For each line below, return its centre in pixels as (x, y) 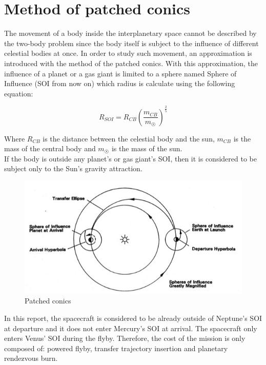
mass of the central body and (50, 148)
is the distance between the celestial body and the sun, (129, 138)
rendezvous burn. (31, 358)
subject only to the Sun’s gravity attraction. (73, 168)
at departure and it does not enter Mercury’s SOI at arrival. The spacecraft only (131, 328)
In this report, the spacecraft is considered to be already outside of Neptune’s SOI (133, 318)
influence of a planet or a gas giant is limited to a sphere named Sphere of (120, 73)
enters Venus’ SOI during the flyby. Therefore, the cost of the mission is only (125, 338)
